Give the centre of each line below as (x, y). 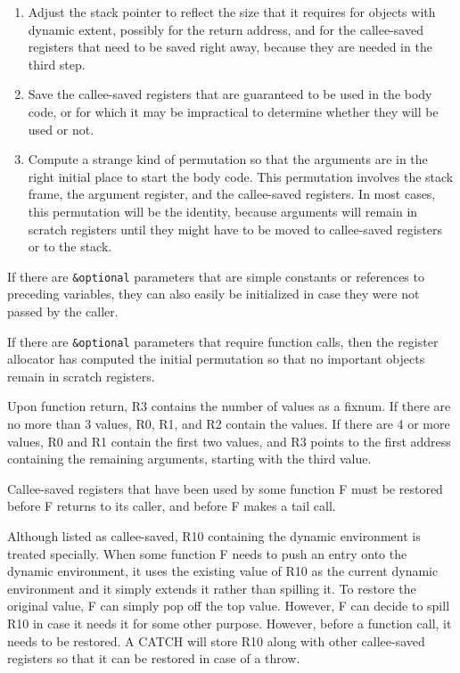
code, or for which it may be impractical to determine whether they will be (233, 111)
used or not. (61, 129)
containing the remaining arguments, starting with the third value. (189, 459)
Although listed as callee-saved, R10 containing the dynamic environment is (214, 535)
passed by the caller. (63, 311)
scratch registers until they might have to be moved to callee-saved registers (235, 229)
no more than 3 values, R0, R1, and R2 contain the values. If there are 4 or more (229, 423)
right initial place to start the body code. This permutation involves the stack (241, 176)
